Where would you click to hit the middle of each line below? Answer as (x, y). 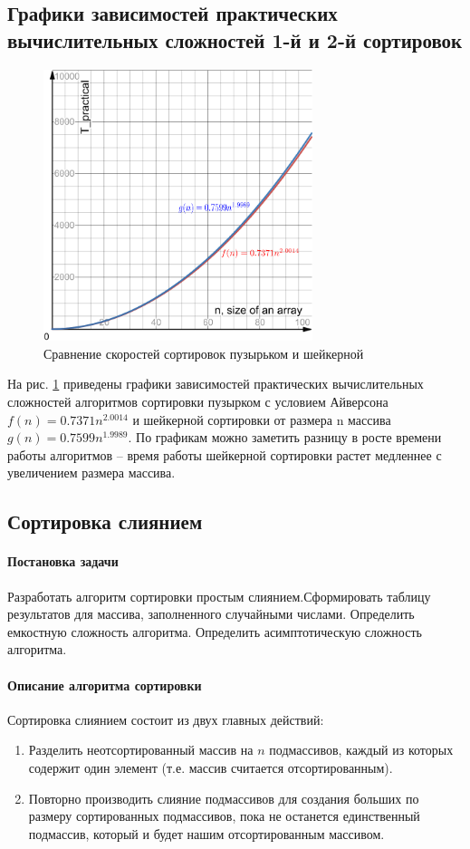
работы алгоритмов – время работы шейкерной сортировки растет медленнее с (225, 454)
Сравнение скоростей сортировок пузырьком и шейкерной (204, 353)
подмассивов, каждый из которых (361, 750)
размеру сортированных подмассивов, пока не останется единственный (224, 816)
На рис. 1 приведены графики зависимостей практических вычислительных (216, 384)
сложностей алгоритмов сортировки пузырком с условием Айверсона (198, 402)
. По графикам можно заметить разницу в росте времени (285, 437)
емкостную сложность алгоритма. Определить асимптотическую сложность (215, 631)
